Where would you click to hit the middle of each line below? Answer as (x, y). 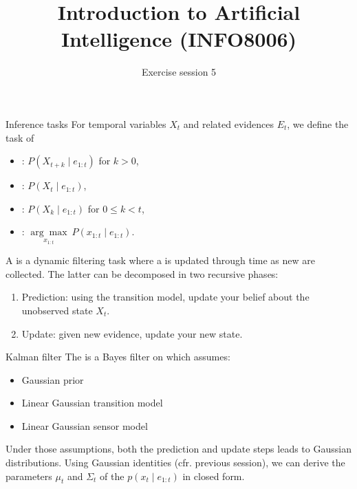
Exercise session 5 (179, 72)
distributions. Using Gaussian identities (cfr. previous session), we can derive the (175, 463)
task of (20, 137)
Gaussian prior (53, 379)
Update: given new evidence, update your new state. (132, 333)
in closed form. (214, 476)
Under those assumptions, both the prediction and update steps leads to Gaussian (178, 449)
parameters (29, 476)
